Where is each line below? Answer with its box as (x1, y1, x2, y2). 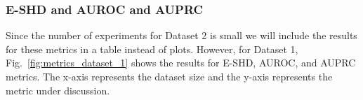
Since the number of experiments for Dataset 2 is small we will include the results (6, 28, 357, 43)
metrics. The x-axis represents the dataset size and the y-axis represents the (6, 69, 333, 83)
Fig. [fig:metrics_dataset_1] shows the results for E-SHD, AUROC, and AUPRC (6, 55, 356, 70)
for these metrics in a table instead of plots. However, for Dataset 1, (6, 41, 298, 56)
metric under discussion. (6, 83, 110, 97)
